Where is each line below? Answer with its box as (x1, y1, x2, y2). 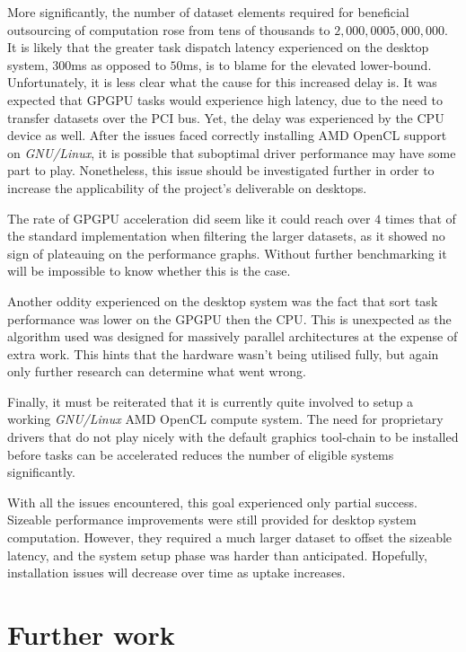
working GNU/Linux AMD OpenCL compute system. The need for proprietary (7, 410, 444, 428)
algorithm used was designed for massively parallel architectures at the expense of (7, 327, 458, 346)
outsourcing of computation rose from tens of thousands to (7, 20, 330, 39)
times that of (384, 208, 456, 227)
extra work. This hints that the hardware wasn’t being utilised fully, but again (7, 344, 439, 363)
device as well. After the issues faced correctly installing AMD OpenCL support (7, 126, 447, 145)
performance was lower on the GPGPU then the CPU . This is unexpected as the (7, 309, 452, 328)
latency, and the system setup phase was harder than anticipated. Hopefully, (7, 545, 427, 564)
